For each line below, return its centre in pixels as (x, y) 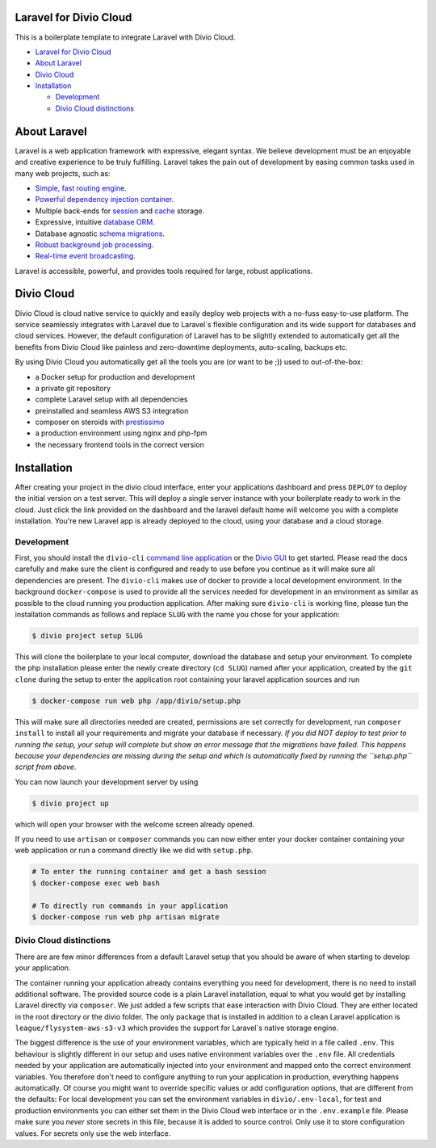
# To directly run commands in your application (130, 906)
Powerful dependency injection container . (105, 200)
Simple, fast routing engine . (81, 188)
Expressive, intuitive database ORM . (95, 222)
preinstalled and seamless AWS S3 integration (112, 410)
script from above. (46, 767)
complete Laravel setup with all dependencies (111, 399)
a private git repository (73, 388)
